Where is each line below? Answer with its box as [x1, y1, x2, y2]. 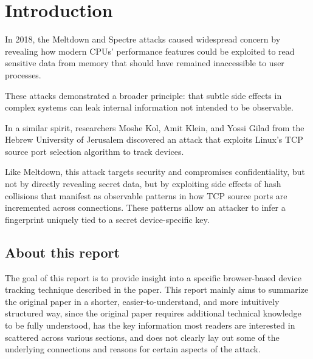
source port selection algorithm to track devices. [5, 145, 184, 157]
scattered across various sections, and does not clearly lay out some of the [5, 330, 280, 343]
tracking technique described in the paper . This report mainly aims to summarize [5, 283, 309, 296]
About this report [5, 242, 120, 261]
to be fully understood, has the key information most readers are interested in [5, 319, 295, 332]
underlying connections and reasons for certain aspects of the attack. [5, 343, 261, 355]
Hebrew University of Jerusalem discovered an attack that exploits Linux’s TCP [5, 133, 303, 146]
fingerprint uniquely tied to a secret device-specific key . [5, 213, 210, 225]
